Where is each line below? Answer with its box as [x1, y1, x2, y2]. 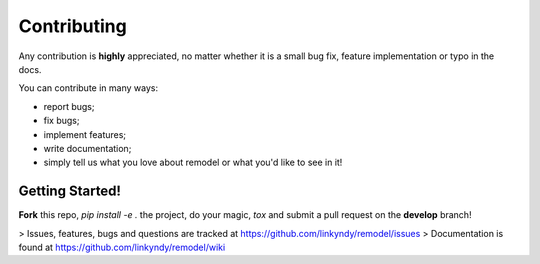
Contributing [18, 15, 127, 37]
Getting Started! [18, 183, 122, 200]
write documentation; [43, 142, 132, 154]
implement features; [43, 128, 127, 140]
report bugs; [43, 100, 95, 112]
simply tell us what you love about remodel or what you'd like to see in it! [43, 156, 343, 169]
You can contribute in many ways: [18, 82, 159, 94]
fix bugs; [43, 115, 80, 127]
